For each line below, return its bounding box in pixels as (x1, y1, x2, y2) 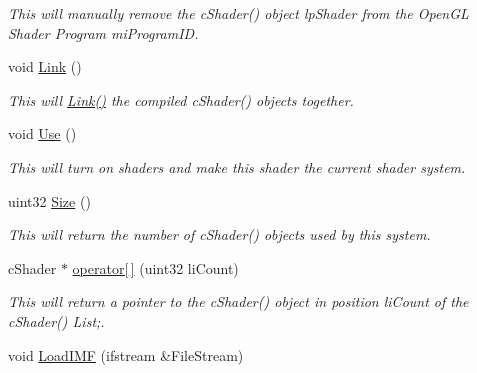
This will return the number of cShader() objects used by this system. (8, 224, 431, 245)
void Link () (8, 56, 82, 77)
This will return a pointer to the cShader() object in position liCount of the (8, 291, 469, 312)
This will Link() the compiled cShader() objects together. (8, 89, 354, 110)
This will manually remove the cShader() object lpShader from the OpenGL (8, 3, 469, 23)
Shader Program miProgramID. (8, 22, 199, 43)
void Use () (8, 123, 77, 144)
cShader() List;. (8, 310, 105, 331)
